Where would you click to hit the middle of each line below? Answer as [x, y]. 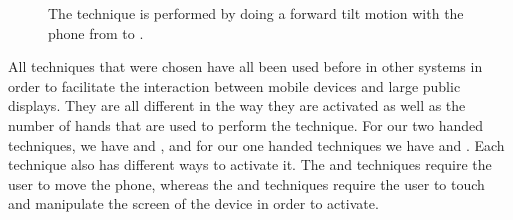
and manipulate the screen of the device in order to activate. [193, 203]
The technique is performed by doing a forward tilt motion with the [256, 13]
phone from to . [96, 32]
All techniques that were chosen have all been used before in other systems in [245, 66]
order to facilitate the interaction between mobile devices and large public [234, 85]
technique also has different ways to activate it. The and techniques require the [250, 164]
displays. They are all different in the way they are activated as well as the [237, 105]
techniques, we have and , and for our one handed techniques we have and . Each [256, 144]
